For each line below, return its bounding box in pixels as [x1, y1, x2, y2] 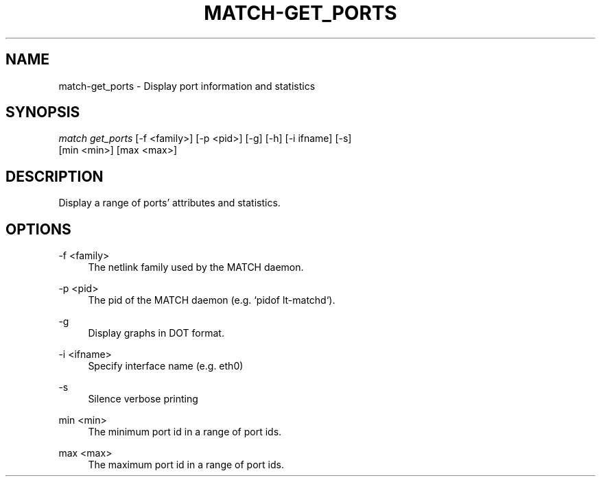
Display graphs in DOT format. [88, 327, 224, 339]
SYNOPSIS [5, 104, 80, 121]
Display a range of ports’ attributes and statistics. [58, 197, 281, 209]
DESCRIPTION [5, 167, 104, 185]
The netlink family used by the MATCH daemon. [88, 261, 304, 274]
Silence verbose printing [88, 393, 198, 405]
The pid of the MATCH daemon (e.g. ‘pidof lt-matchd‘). [88, 294, 335, 306]
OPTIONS [5, 220, 71, 238]
